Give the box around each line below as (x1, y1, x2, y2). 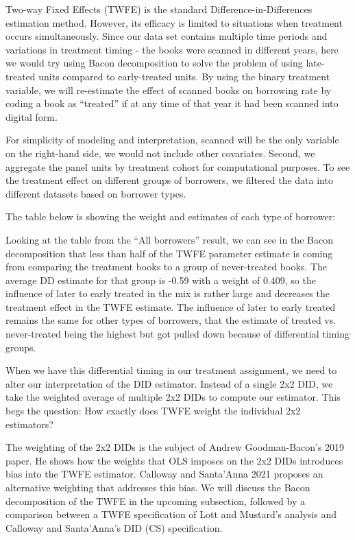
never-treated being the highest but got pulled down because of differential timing (5, 327, 350, 341)
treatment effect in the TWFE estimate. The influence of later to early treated (5, 299, 336, 314)
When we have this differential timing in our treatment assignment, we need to (5, 363, 337, 377)
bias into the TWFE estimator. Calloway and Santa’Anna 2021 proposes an (5, 467, 323, 481)
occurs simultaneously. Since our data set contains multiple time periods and (5, 29, 328, 43)
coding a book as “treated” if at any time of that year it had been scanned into (5, 96, 339, 110)
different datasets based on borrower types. (5, 186, 186, 200)
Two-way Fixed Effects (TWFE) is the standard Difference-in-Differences (5, 2, 313, 16)
